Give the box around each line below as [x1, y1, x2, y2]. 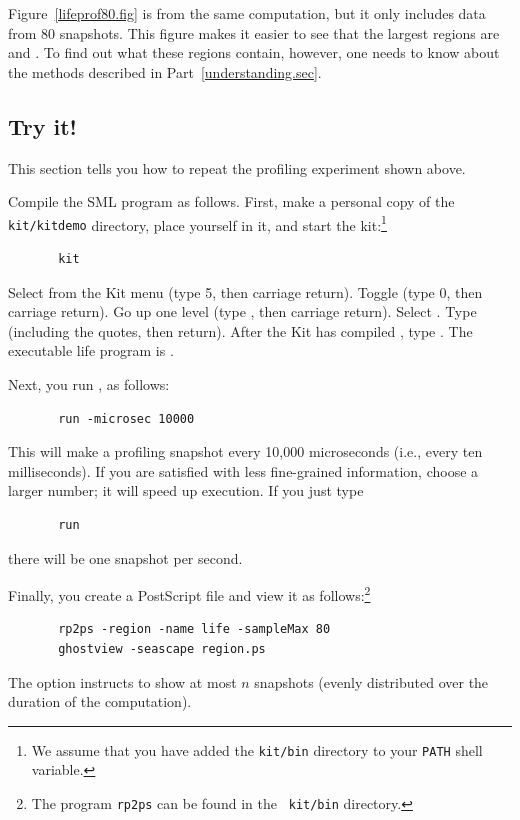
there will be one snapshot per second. [8, 547, 243, 568]
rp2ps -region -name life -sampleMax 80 [58, 622, 331, 637]
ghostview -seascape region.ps [58, 642, 266, 657]
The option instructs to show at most [8, 671, 237, 692]
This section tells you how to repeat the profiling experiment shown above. [8, 157, 466, 178]
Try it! [8, 110, 77, 141]
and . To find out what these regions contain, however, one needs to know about [8, 42, 500, 63]
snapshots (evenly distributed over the [254, 671, 489, 692]
